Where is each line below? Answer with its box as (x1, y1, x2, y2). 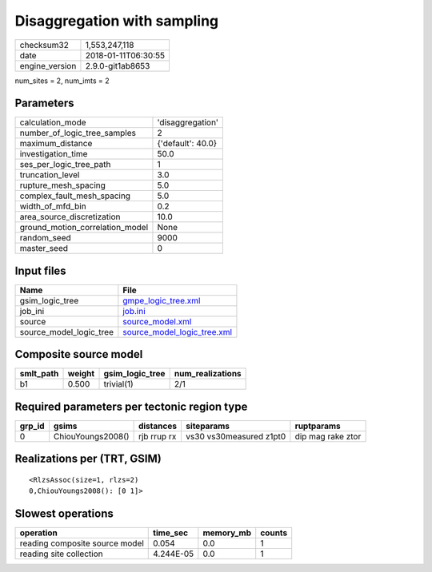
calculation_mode (19, 117, 87, 128)
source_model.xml (122, 316, 192, 327)
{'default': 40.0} (157, 138, 218, 149)
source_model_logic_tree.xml (122, 326, 232, 337)
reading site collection (19, 548, 103, 559)
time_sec (153, 527, 188, 538)
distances (138, 420, 178, 431)
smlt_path (19, 368, 59, 379)
